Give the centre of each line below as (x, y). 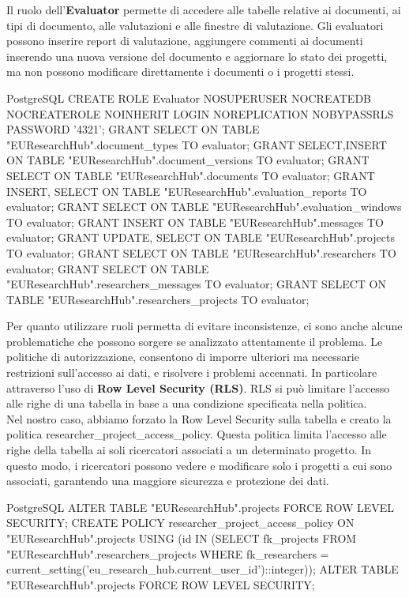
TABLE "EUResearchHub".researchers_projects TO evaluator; (158, 299)
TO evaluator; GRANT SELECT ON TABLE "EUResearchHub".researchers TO (201, 252)
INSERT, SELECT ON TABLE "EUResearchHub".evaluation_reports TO (187, 191)
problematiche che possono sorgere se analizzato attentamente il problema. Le (195, 341)
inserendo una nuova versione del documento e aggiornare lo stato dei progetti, (197, 56)
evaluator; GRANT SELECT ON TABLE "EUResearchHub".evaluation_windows (204, 207)
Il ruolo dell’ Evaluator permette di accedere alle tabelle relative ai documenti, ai (204, 9)
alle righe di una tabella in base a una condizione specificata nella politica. (187, 403)
